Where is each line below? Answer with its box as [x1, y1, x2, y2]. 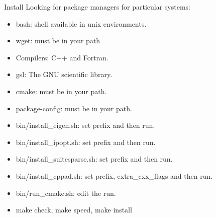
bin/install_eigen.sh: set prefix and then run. [16, 120, 155, 130]
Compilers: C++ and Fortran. [16, 52, 109, 62]
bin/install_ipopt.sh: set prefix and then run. [16, 136, 156, 147]
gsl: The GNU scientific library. [16, 69, 113, 80]
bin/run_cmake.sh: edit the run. [16, 187, 116, 198]
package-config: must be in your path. [16, 103, 132, 113]
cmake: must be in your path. [16, 86, 107, 96]
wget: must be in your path [16, 35, 100, 46]
